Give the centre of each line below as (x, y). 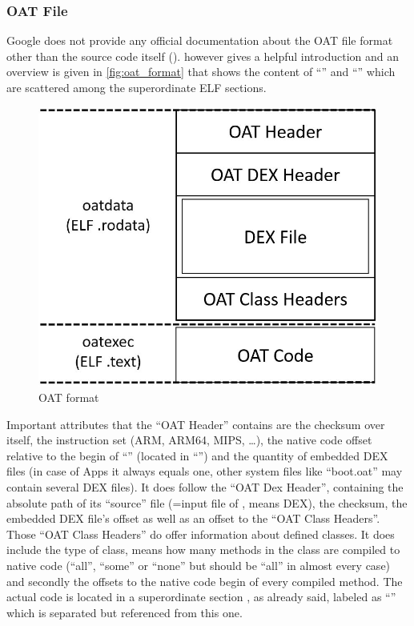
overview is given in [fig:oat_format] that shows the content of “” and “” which (201, 72)
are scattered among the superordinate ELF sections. (137, 87)
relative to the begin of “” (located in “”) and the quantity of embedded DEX (197, 455)
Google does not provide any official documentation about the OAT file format (200, 40)
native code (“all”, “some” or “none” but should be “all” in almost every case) (199, 566)
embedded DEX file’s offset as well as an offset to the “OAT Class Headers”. (193, 518)
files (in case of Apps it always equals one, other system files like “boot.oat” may (205, 471)
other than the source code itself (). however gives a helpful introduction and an (203, 56)
